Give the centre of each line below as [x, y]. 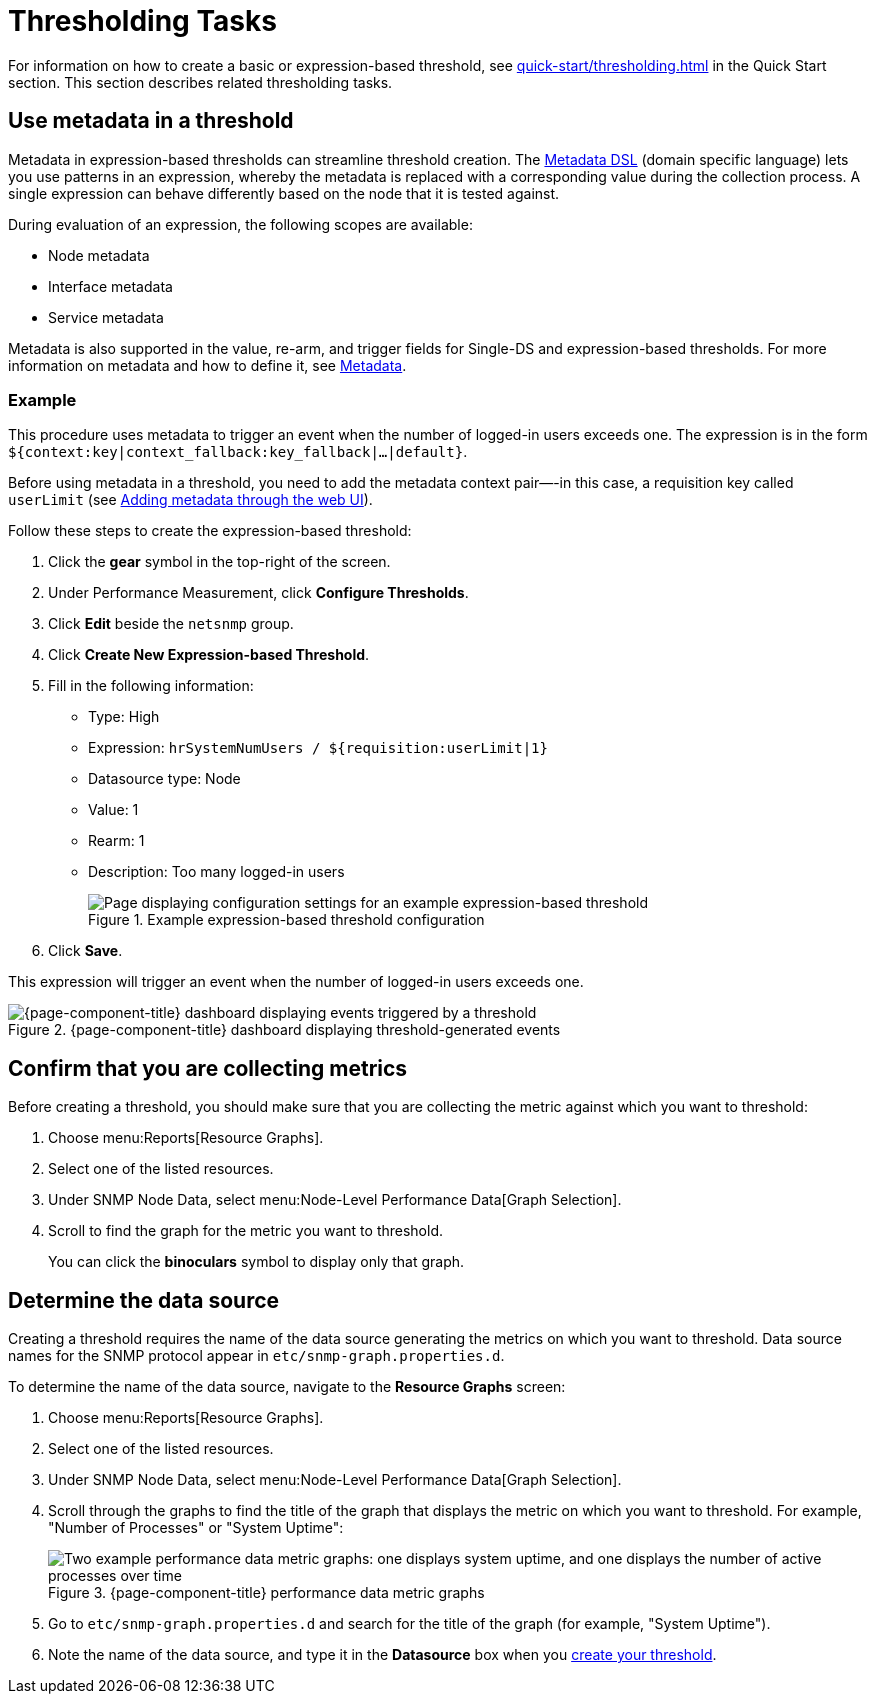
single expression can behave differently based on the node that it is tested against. [284, 193]
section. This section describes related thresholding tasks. [200, 82]
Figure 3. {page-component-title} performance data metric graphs [266, 1593]
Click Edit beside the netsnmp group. [171, 624]
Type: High [124, 717]
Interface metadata [110, 286]
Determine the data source [144, 1300]
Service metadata [106, 317]
